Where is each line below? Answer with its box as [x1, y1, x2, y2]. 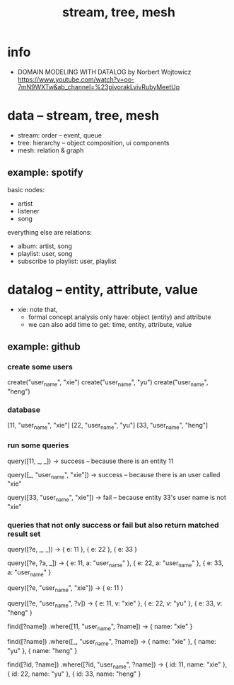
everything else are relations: [7, 228, 92, 236]
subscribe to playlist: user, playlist [17, 257, 117, 265]
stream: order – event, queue [17, 130, 103, 139]
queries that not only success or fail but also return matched [7, 520, 219, 530]
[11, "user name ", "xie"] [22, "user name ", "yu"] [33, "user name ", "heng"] [7, 421, 209, 431]
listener [17, 206, 40, 215]
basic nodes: [7, 185, 45, 194]
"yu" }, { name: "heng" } [7, 647, 78, 655]
